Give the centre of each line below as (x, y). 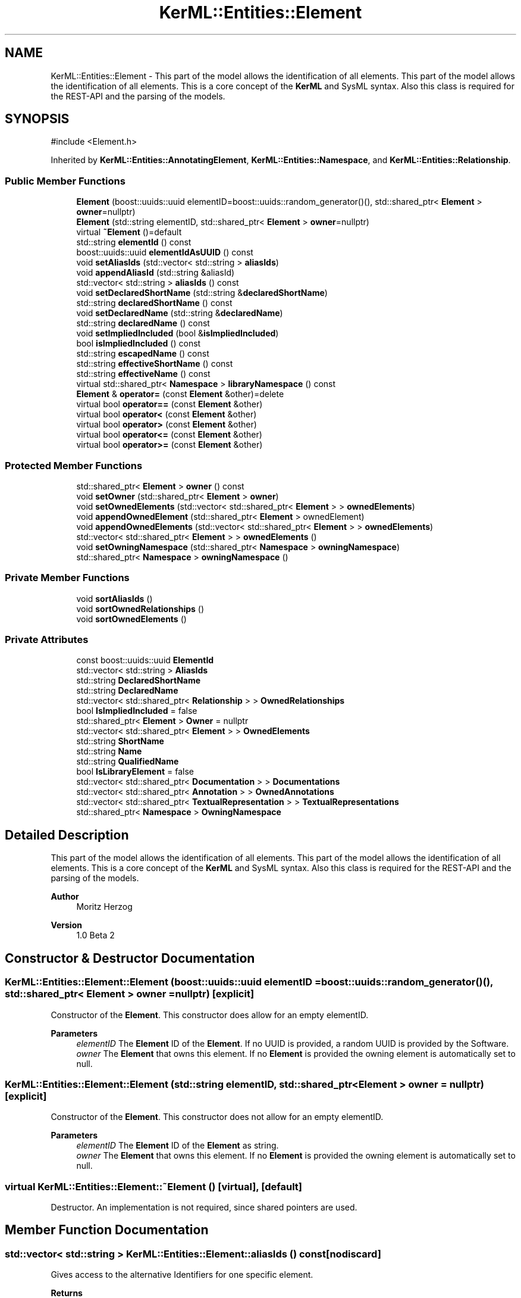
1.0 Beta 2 (95, 935)
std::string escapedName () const (143, 354)
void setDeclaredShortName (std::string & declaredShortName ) (202, 293)
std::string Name (109, 751)
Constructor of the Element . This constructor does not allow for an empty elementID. (217, 1117)
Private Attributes (47, 640)
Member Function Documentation (107, 1230)
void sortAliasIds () (114, 598)
